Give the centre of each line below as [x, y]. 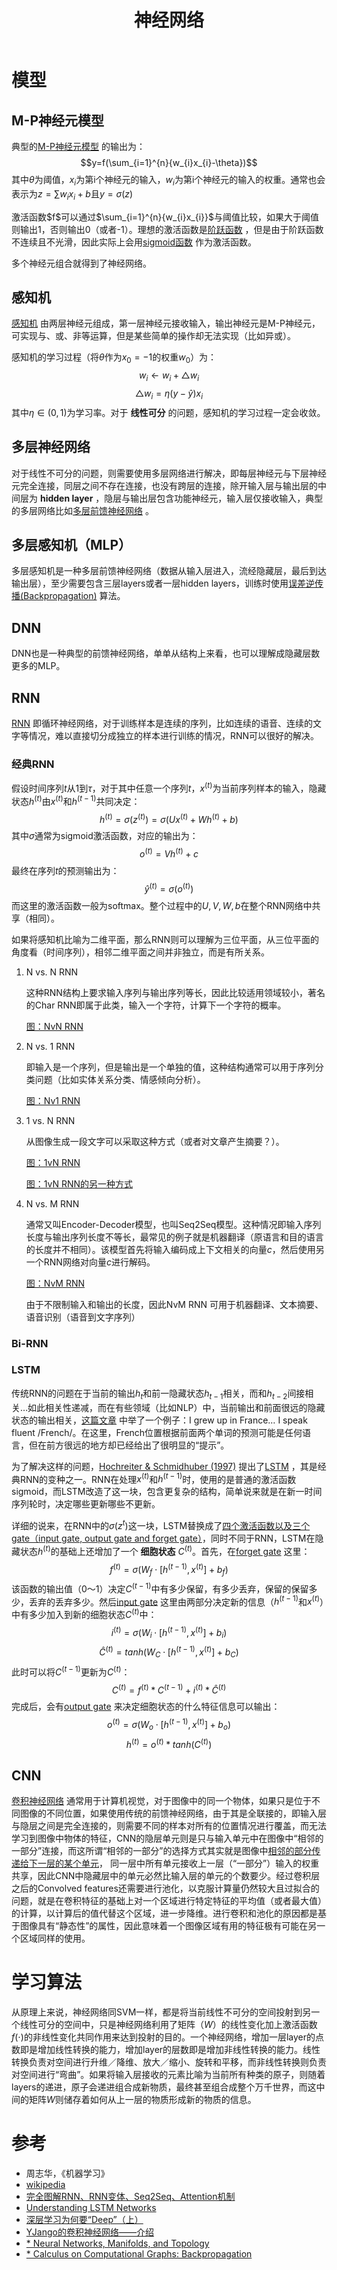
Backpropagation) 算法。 [74, 596]
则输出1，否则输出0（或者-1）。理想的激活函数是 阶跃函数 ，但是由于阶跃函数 [167, 229]
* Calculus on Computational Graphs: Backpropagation [139, 2254]
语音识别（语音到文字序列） [83, 1317]
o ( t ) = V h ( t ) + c [169, 853]
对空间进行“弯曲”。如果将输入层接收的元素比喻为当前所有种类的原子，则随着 [168, 2075]
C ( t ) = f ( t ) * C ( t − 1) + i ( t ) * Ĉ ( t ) [169, 1689]
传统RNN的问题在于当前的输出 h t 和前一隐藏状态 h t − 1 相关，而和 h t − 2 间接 [158, 1394]
